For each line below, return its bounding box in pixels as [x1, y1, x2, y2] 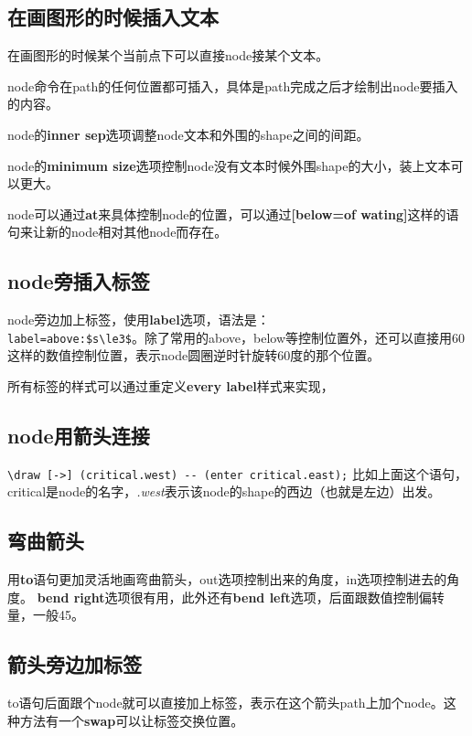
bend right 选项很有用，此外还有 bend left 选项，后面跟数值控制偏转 [37, 587, 445, 606]
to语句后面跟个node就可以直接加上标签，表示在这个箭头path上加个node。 [7, 693, 444, 712]
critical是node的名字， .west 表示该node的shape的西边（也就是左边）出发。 [7, 482, 441, 501]
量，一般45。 [7, 605, 84, 624]
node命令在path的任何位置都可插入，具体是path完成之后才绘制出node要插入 [7, 76, 458, 95]
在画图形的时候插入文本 [7, 3, 219, 31]
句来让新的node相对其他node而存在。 [7, 222, 228, 241]
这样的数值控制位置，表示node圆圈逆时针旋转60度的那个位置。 [7, 346, 381, 365]
